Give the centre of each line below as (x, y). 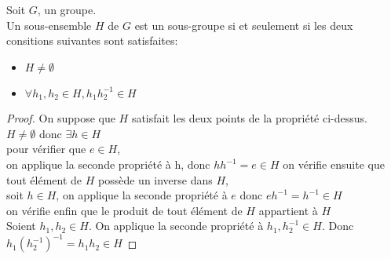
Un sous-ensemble (49, 25)
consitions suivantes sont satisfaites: (92, 40)
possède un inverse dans (155, 179)
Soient (21, 226)
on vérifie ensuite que (334, 164)
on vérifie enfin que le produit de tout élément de (124, 210)
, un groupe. (67, 9)
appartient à (288, 210)
